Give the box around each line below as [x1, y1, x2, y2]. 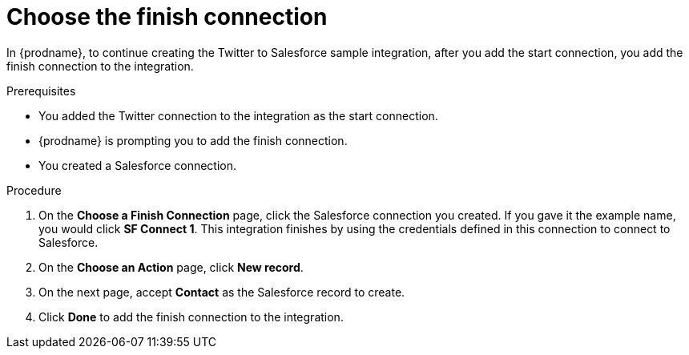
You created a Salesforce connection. [38, 158, 237, 172]
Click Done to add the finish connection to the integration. [38, 309, 344, 324]
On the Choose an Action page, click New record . [38, 260, 304, 274]
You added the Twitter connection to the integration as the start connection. [38, 108, 438, 123]
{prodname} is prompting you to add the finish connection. [38, 133, 348, 147]
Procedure [6, 183, 62, 197]
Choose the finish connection [6, 3, 328, 30]
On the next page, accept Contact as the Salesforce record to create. [38, 284, 405, 299]
